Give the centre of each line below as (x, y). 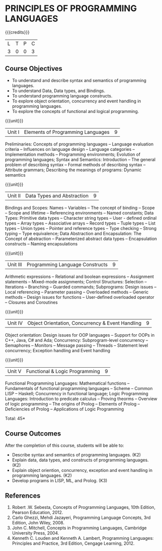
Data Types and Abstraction (57, 195)
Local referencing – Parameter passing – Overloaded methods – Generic (77, 292)
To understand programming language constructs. (62, 96)
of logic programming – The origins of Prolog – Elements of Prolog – (73, 404)
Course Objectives (34, 69)
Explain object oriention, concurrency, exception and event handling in (82, 470)
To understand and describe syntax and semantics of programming (79, 80)
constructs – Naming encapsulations (41, 243)
